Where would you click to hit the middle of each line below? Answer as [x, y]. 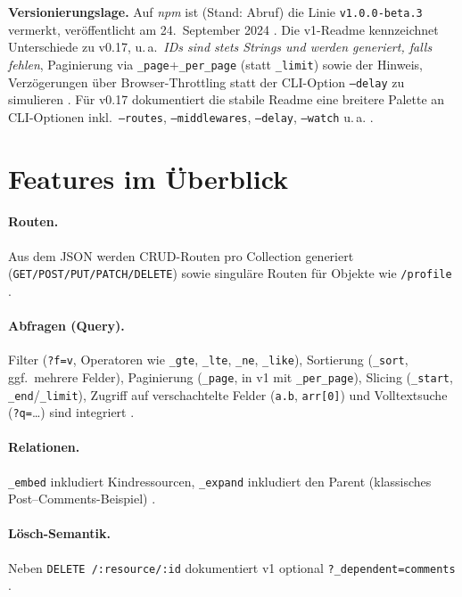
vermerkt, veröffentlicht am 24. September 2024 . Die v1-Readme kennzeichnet [223, 29]
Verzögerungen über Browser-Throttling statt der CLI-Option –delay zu [206, 82]
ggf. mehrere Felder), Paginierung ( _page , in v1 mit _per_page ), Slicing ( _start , [231, 376]
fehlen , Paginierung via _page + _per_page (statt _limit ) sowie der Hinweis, [215, 64]
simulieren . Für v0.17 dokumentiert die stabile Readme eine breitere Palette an [227, 99]
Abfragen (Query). [66, 326]
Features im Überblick [148, 178]
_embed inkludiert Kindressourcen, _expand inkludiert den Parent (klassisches [220, 481]
